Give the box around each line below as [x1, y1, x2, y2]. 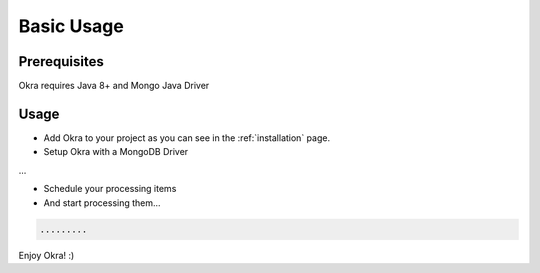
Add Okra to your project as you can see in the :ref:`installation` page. [43, 131, 330, 144]
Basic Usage [18, 15, 124, 37]
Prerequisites [18, 53, 104, 70]
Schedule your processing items [43, 183, 177, 195]
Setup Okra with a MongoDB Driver [43, 146, 189, 158]
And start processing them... [43, 196, 161, 209]
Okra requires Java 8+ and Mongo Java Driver [18, 80, 210, 92]
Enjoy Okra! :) [18, 249, 75, 261]
